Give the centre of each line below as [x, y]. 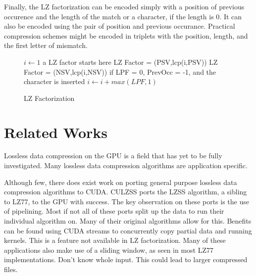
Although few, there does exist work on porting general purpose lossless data [121, 182]
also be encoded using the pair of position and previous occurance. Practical [120, 26]
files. [11, 269]
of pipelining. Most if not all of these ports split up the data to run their [114, 211]
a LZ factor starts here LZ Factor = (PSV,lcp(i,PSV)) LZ [130, 62]
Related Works [56, 132]
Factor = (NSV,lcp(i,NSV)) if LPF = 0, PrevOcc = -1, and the [120, 71]
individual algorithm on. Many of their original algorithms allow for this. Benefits [128, 221]
